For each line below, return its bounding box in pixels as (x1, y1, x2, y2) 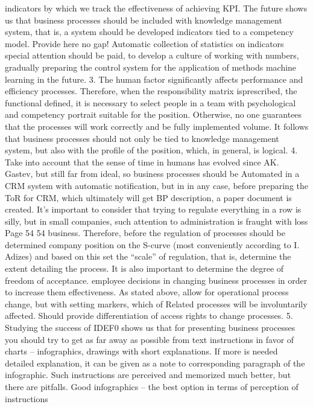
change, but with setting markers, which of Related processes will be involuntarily (5, 297, 308, 310)
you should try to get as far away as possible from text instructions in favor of (5, 333, 294, 345)
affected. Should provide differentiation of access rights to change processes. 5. (5, 309, 293, 322)
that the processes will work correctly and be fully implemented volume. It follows (5, 120, 309, 132)
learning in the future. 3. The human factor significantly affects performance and (5, 72, 303, 85)
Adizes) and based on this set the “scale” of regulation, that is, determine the (5, 250, 291, 263)
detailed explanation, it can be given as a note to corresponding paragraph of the (5, 356, 305, 369)
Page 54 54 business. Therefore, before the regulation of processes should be (5, 226, 285, 239)
